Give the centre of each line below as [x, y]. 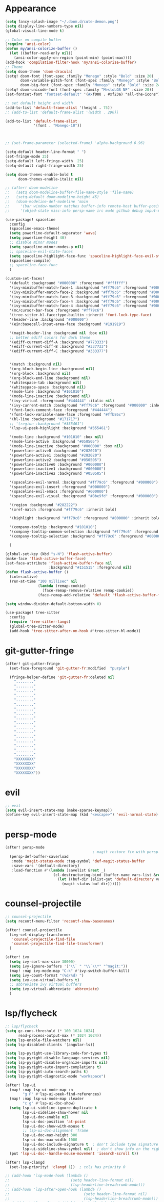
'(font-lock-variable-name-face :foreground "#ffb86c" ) [67, 414]
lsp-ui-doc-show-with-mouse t [53, 1126]
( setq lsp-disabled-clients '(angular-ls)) [50, 1045]
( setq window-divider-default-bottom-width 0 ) [53, 604]
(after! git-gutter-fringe [32, 664]
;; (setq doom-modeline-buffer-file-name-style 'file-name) [70, 192]
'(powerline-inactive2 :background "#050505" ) [58, 474]
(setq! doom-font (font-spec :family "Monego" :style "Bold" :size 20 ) [79, 76]
